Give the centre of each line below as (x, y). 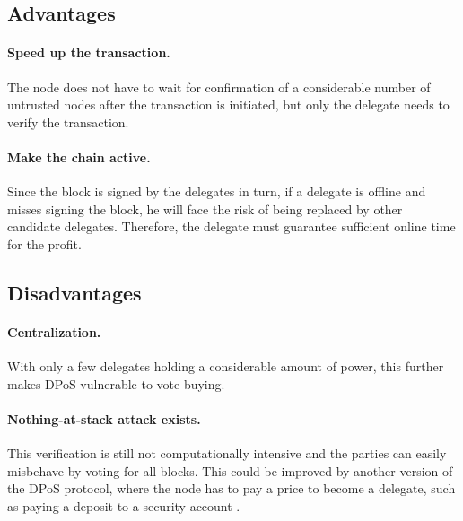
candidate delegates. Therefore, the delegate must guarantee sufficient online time (231, 226)
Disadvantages (74, 292)
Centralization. (54, 331)
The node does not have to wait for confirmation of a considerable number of (219, 87)
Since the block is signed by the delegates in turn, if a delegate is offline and (217, 191)
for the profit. (44, 243)
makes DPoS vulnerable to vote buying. (116, 383)
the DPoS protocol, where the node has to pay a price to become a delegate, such (231, 488)
